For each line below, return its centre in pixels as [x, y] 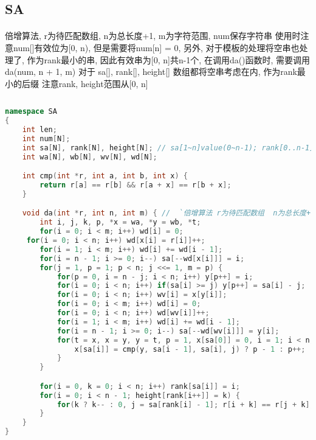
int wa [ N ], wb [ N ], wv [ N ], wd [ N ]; [90, 157]
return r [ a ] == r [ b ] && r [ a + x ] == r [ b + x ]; [136, 185]
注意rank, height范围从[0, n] [95, 83]
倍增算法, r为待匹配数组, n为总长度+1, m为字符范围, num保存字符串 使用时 [153, 36]
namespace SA [31, 112]
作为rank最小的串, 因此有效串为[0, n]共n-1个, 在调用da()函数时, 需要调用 [169, 59]
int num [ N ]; [46, 138]
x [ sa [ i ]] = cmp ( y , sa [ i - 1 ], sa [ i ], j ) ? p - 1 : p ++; [190, 349]
